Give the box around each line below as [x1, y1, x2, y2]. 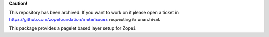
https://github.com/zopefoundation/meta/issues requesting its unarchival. [9, 16, 161, 22]
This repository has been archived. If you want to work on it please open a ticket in [9, 10, 179, 16]
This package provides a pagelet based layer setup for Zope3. [9, 25, 137, 31]
